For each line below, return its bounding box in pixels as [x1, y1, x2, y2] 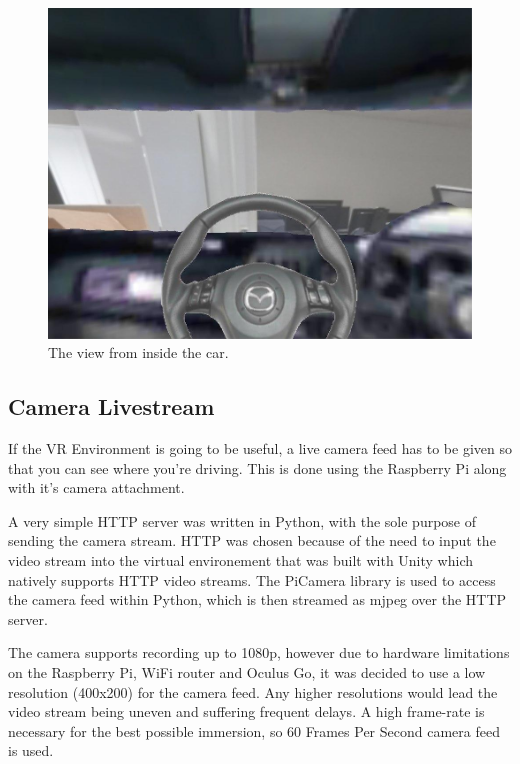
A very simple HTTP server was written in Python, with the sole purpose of [8, 510, 477, 531]
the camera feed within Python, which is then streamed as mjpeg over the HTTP [8, 589, 507, 610]
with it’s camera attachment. [8, 477, 185, 498]
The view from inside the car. [48, 342, 229, 363]
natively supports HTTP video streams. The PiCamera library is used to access [8, 569, 496, 590]
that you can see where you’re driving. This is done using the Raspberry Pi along [8, 457, 507, 478]
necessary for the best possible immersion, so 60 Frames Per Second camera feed [8, 720, 500, 741]
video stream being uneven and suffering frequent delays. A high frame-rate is [8, 701, 485, 722]
